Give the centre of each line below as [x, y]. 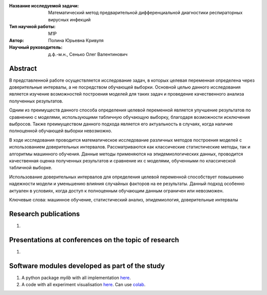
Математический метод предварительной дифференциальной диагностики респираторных [145, 13]
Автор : [17, 40]
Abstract [23, 69]
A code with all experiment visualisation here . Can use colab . [84, 284]
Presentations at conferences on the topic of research [94, 240]
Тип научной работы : [32, 27]
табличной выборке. [31, 168]
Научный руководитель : [36, 48]
